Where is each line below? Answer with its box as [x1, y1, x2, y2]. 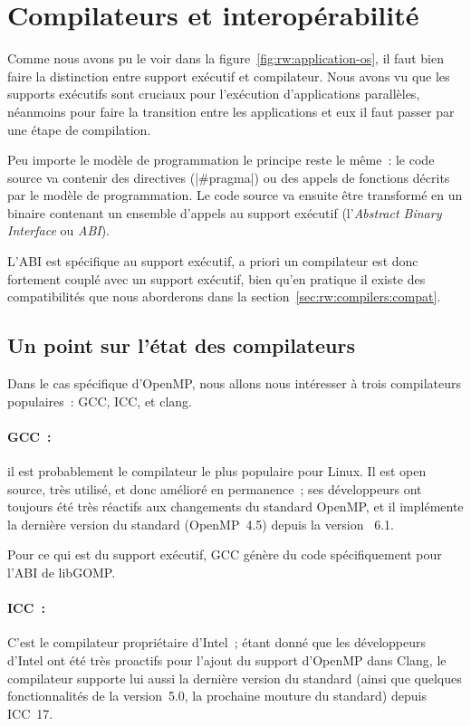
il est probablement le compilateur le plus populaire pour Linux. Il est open [7, 462, 427, 481]
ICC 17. [7, 703, 53, 722]
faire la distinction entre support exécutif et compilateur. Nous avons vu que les [7, 66, 450, 85]
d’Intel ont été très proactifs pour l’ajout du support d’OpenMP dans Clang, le [7, 650, 447, 669]
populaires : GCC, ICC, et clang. [7, 391, 192, 410]
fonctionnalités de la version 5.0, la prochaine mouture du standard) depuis [7, 686, 427, 705]
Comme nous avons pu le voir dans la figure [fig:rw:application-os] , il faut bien [7, 49, 444, 68]
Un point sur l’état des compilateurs [7, 331, 355, 359]
